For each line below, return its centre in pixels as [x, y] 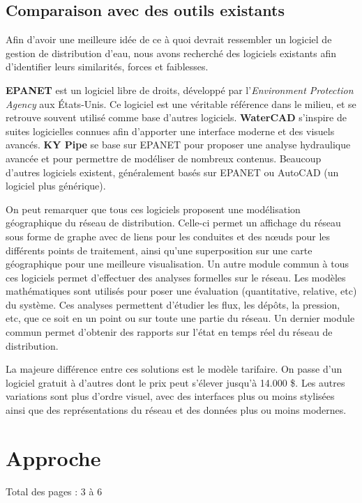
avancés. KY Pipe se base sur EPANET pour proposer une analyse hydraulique [178, 145]
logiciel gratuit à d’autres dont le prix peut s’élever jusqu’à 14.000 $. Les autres [175, 382]
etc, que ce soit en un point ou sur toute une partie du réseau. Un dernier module [180, 318]
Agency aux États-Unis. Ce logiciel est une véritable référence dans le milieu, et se [181, 103]
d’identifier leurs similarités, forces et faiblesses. [107, 67]
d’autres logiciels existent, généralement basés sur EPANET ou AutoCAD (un [172, 172]
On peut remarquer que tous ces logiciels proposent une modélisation [153, 209]
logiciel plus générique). [56, 186]
